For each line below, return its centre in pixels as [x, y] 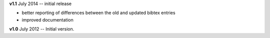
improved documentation [47, 19]
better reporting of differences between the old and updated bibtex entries [98, 13]
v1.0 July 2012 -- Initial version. [42, 29]
